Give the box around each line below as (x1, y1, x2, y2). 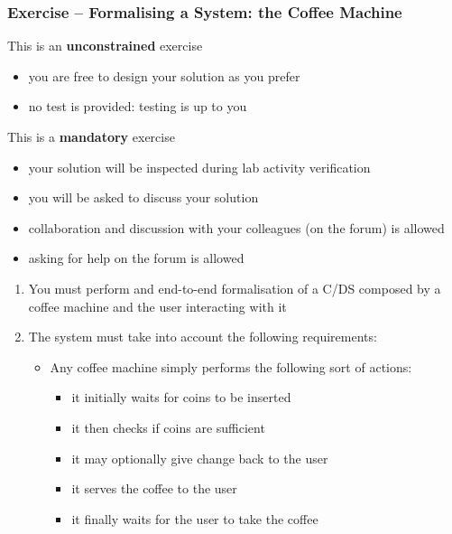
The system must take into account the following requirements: (28, 327, 377, 346)
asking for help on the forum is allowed (28, 248, 244, 267)
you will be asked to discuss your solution (28, 188, 259, 207)
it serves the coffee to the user (71, 479, 237, 498)
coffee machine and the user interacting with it (28, 296, 287, 315)
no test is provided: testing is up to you (28, 97, 247, 116)
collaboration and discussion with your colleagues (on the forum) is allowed (28, 218, 445, 237)
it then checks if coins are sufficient (71, 417, 265, 436)
